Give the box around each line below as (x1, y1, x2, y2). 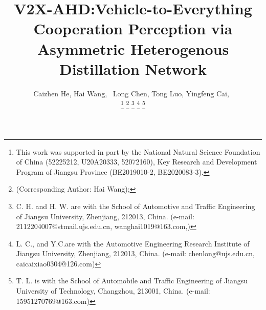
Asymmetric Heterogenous (37, 38, 229, 59)
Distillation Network (59, 58, 207, 79)
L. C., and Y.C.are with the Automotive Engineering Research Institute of (16, 238, 250, 249)
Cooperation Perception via (33, 18, 233, 39)
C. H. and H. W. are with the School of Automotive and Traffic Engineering (16, 200, 255, 211)
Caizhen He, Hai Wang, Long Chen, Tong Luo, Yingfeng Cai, (33, 88, 229, 98)
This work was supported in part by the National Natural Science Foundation (16, 146, 260, 157)
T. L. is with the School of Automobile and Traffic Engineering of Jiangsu (16, 275, 248, 286)
